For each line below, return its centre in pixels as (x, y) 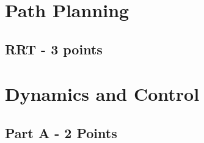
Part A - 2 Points (61, 132)
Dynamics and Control (102, 94)
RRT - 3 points (54, 49)
